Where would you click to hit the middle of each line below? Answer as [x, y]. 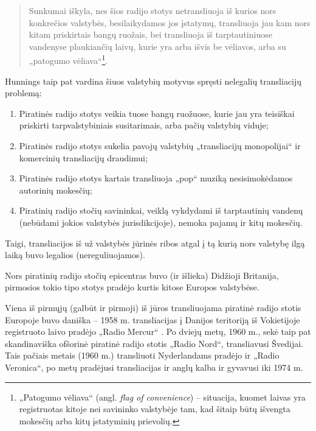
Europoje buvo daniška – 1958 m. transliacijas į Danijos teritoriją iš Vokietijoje [153, 319]
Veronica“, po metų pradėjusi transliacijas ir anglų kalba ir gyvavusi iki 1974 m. [154, 367]
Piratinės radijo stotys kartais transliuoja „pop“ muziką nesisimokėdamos [156, 178]
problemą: [23, 93]
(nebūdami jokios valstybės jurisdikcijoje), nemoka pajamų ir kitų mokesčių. [161, 222]
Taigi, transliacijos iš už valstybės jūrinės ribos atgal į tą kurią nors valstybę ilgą [155, 243]
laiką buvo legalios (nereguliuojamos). [75, 255]
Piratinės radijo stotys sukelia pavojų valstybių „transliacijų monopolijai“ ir [160, 145]
